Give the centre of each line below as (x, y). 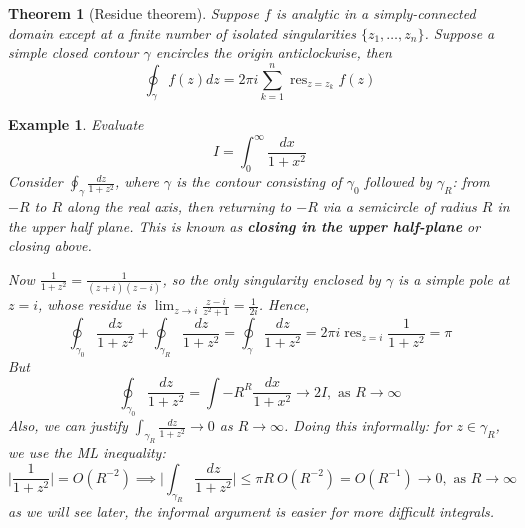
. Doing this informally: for (368, 425)
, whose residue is (92, 304)
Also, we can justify (68, 425)
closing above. (50, 245)
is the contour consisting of (259, 181)
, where (137, 181)
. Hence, (284, 304)
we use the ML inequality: (87, 452)
